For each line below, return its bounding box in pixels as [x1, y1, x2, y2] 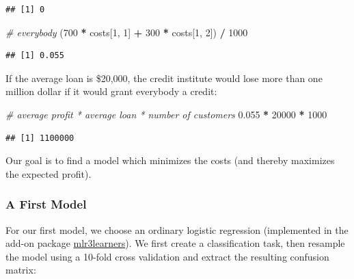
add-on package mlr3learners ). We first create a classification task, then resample [5, 236, 345, 250]
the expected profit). [5, 166, 92, 181]
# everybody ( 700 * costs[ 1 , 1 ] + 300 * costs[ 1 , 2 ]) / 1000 [5, 25, 248, 39]
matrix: [5, 263, 36, 277]
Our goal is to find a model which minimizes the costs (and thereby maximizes [5, 153, 335, 168]
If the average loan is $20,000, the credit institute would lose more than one [5, 70, 323, 85]
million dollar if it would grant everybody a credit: [5, 84, 217, 98]
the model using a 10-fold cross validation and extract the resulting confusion [5, 249, 329, 263]
